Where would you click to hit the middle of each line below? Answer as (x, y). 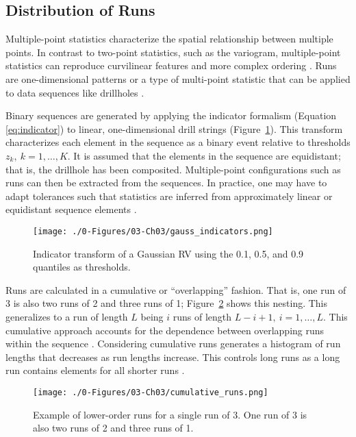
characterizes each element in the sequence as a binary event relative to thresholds (178, 142)
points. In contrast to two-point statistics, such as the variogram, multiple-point (173, 52)
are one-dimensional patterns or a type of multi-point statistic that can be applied (178, 78)
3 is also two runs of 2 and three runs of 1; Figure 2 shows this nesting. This (167, 303)
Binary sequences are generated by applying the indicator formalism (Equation (171, 115)
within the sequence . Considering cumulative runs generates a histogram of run (173, 344)
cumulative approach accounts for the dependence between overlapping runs (165, 330)
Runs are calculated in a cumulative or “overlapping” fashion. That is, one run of (176, 289)
